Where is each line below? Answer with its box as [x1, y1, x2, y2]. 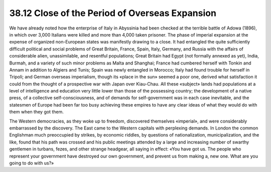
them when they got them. [9, 109, 64, 115]
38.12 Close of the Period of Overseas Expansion [9, 7, 217, 18]
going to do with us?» [9, 160, 54, 166]
